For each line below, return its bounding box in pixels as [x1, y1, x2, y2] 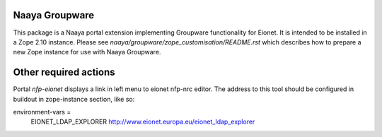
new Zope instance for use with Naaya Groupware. [13, 48, 161, 56]
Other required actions [13, 66, 115, 78]
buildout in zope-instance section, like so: [13, 95, 135, 103]
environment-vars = [13, 107, 71, 116]
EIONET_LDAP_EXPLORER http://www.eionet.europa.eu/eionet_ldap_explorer [30, 117, 255, 126]
